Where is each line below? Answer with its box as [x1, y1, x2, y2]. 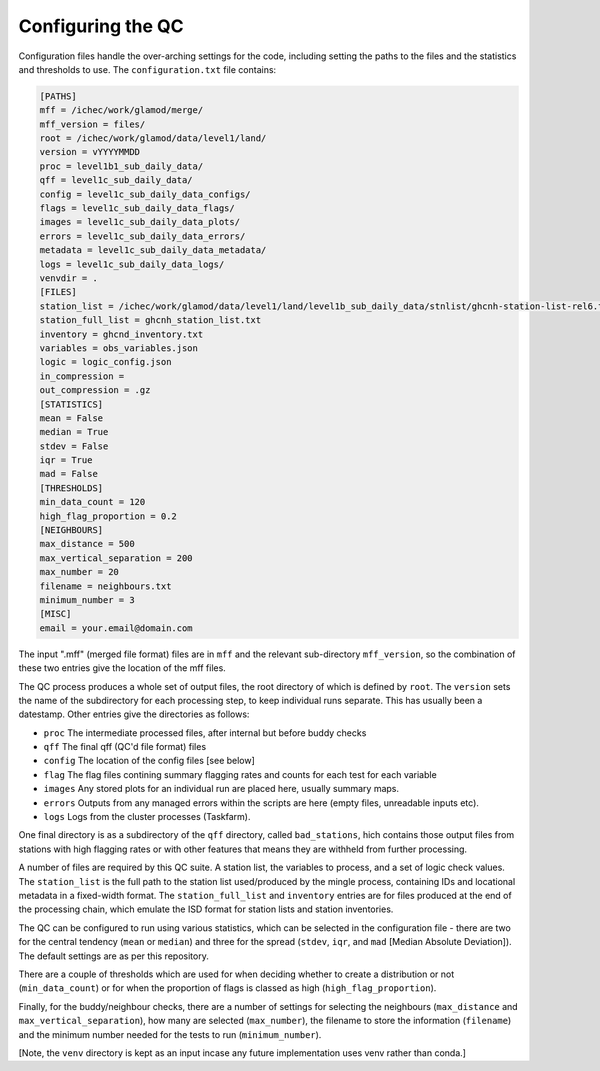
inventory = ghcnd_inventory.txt [39, 328, 204, 340]
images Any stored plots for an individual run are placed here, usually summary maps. [43, 783, 400, 795]
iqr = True [39, 455, 93, 466]
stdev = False [39, 440, 109, 452]
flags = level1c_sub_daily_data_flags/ [39, 203, 235, 214]
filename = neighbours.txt [39, 580, 172, 592]
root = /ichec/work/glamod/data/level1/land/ [39, 133, 267, 144]
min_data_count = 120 [39, 496, 146, 508]
